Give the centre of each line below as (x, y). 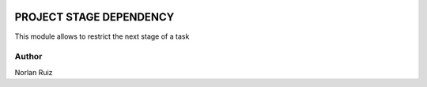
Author (28, 57)
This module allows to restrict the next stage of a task (102, 36)
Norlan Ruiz (34, 72)
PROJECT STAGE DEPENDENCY (94, 17)
